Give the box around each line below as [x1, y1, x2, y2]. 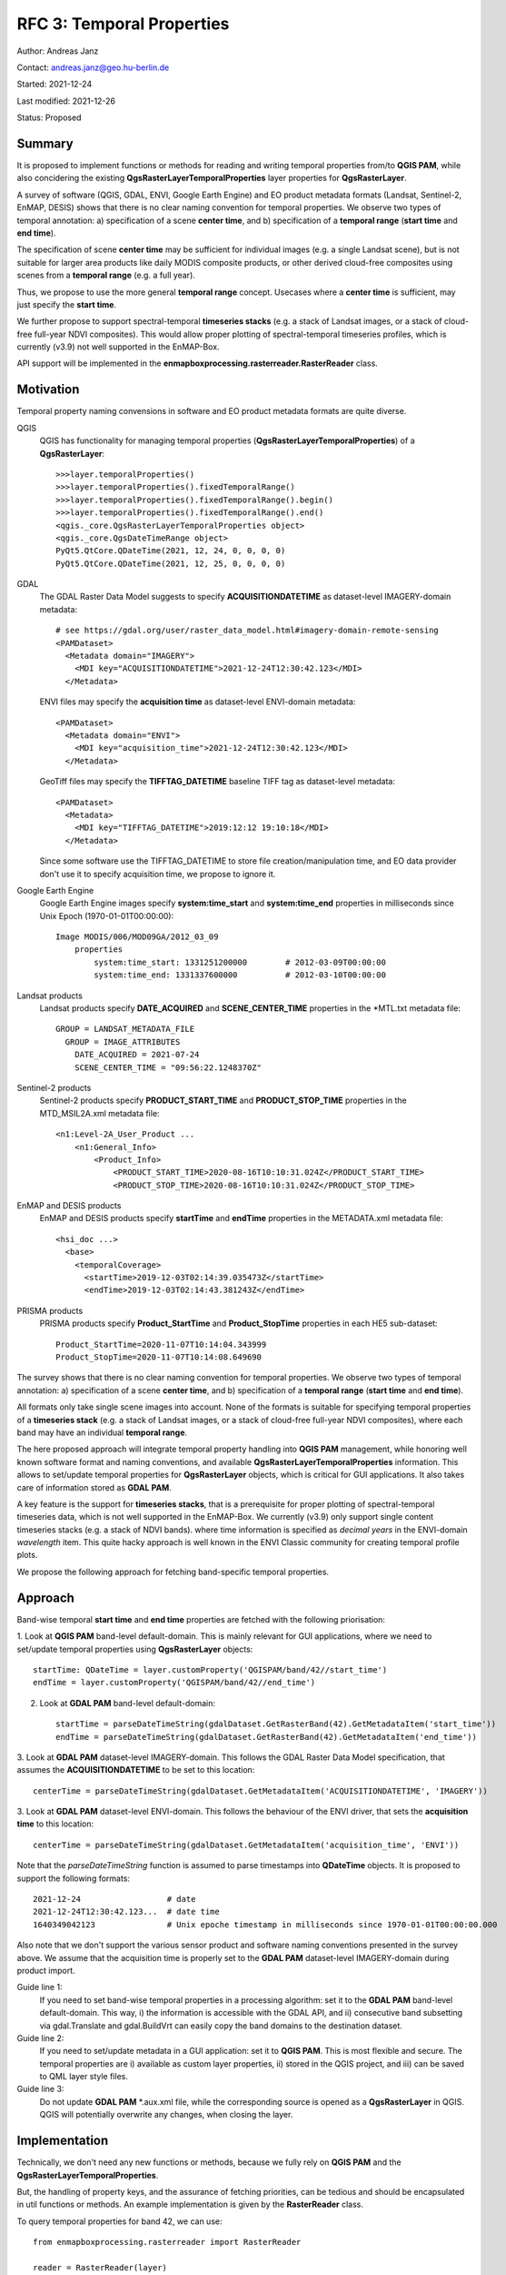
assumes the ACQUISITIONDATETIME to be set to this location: [16, 1764, 255, 1775]
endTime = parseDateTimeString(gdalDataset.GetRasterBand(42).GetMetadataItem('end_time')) [55, 1732, 477, 1742]
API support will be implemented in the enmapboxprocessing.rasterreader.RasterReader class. [16, 358, 379, 369]
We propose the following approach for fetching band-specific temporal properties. [16, 1566, 330, 1577]
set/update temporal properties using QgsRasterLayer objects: [16, 1643, 253, 1654]
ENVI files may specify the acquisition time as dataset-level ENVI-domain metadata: [39, 696, 356, 707]
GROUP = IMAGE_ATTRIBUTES [64, 1036, 181, 1046]
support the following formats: [16, 1873, 131, 1884]
